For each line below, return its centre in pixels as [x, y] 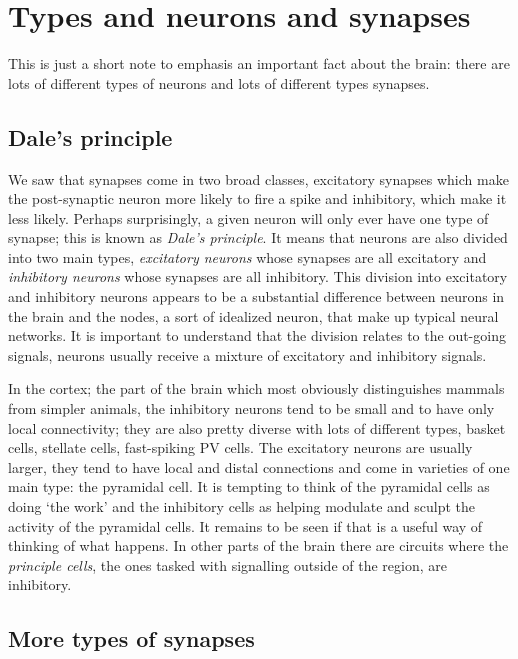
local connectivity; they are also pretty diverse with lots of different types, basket [257, 427]
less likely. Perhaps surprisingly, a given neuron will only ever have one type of [248, 217]
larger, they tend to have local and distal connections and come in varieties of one [259, 466]
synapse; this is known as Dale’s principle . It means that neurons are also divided [258, 237]
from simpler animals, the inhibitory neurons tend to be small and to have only [251, 408]
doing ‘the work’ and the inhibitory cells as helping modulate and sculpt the [242, 506]
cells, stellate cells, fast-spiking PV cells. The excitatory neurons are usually [240, 447]
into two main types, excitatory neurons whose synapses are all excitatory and [247, 256]
